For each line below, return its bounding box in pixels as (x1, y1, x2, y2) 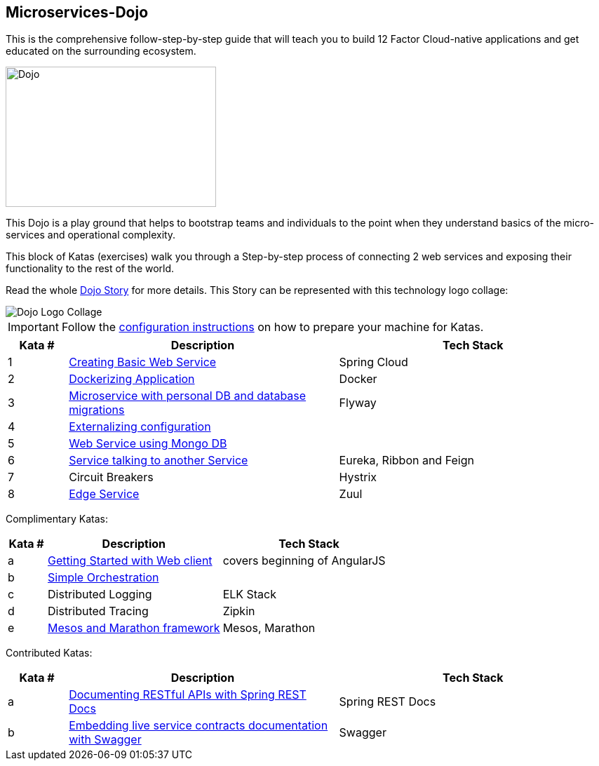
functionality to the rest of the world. (6, 262, 175, 275)
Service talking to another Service (69, 453, 248, 468)
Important (8, 320, 59, 335)
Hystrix (339, 470, 377, 485)
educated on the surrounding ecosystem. (6, 45, 196, 58)
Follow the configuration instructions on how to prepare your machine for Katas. (61, 320, 484, 335)
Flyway (339, 396, 377, 410)
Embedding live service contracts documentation (69, 718, 328, 733)
